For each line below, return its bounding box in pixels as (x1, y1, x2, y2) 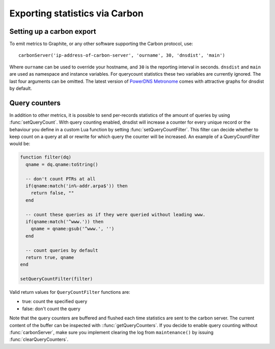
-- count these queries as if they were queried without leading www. (25, 212, 206, 217)
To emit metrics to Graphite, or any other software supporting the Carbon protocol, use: (9, 41, 194, 47)
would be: (9, 141, 31, 147)
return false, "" (31, 190, 74, 196)
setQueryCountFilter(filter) (20, 276, 93, 282)
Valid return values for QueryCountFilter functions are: (9, 289, 130, 295)
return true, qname (25, 254, 74, 260)
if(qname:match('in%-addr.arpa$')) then (25, 183, 128, 189)
